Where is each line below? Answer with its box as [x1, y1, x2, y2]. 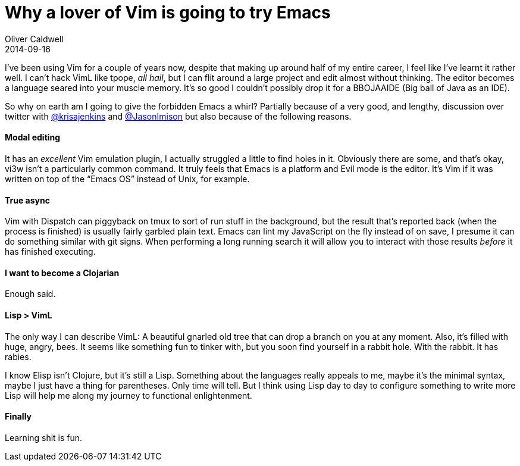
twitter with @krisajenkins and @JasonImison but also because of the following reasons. [5, 111, 352, 121]
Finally [5, 411, 32, 422]
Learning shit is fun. [5, 432, 83, 443]
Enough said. [5, 289, 56, 299]
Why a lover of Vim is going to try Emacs [5, 2, 331, 23]
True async [5, 195, 50, 205]
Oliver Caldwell [5, 33, 64, 44]
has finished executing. [5, 246, 96, 257]
